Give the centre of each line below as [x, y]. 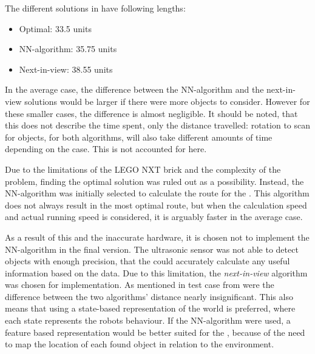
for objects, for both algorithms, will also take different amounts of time [139, 137]
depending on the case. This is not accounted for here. [106, 149]
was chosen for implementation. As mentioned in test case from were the [140, 285]
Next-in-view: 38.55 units [66, 69]
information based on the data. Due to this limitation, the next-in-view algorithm [156, 272]
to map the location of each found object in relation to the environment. [140, 344]
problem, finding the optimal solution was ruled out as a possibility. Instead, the [154, 181]
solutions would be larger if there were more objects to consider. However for [167, 101]
